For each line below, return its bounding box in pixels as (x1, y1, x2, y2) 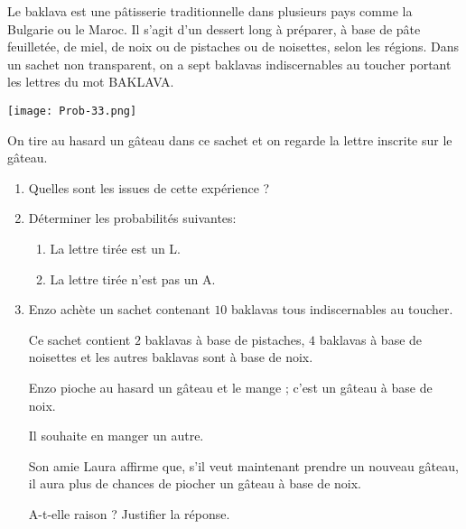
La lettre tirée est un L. (50, 239, 182, 257)
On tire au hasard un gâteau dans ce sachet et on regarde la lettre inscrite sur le (7, 130, 452, 149)
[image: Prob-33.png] (7, 104, 137, 117)
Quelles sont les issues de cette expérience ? (28, 178, 270, 197)
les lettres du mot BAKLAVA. (7, 72, 174, 91)
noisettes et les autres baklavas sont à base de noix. (28, 348, 313, 367)
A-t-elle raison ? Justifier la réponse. (28, 504, 230, 523)
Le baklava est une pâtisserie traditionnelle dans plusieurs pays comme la (7, 2, 413, 20)
